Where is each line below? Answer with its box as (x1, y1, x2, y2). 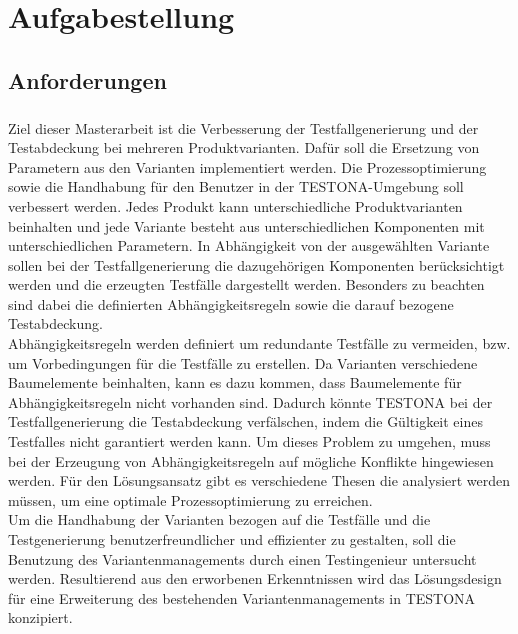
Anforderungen (8, 64, 167, 95)
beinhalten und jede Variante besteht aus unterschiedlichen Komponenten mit (8, 215, 485, 236)
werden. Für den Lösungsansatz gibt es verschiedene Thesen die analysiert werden (8, 470, 511, 491)
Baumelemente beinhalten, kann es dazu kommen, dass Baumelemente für (8, 372, 462, 393)
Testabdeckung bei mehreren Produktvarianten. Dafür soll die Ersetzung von (8, 137, 480, 158)
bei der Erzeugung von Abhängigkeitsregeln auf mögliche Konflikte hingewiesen (8, 450, 494, 471)
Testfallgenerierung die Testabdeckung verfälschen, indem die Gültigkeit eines (8, 411, 483, 432)
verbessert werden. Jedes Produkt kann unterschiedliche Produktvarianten (8, 195, 463, 216)
